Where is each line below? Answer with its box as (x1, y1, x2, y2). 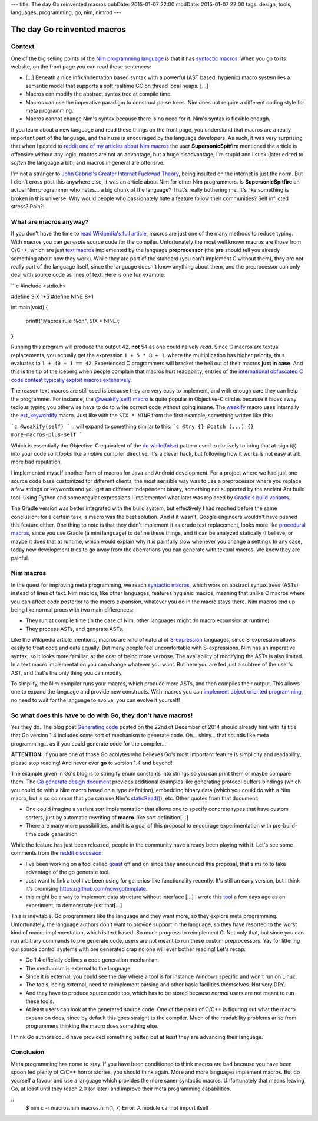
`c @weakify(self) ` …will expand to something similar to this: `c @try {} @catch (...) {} (11, 423, 254, 430)
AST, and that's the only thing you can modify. (11, 669, 124, 676)
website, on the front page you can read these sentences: (11, 63, 151, 70)
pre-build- (272, 822, 297, 829)
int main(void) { (11, 304, 48, 311)
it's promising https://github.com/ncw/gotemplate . (25, 885, 148, 892)
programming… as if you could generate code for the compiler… (11, 740, 166, 747)
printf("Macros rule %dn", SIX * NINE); (25, 317, 120, 324)
